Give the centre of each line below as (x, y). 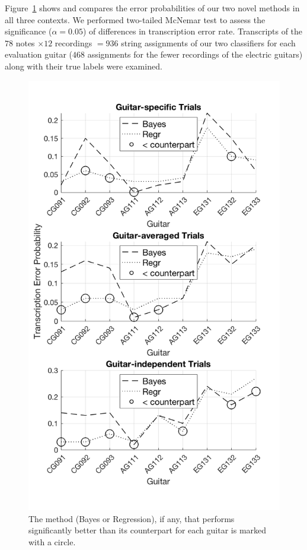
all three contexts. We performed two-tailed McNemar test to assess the (135, 19)
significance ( (28, 31)
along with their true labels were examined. (84, 66)
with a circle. (52, 541)
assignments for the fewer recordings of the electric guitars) (195, 54)
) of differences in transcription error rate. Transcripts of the (193, 31)
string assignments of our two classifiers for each (208, 42)
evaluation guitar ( (39, 54)
